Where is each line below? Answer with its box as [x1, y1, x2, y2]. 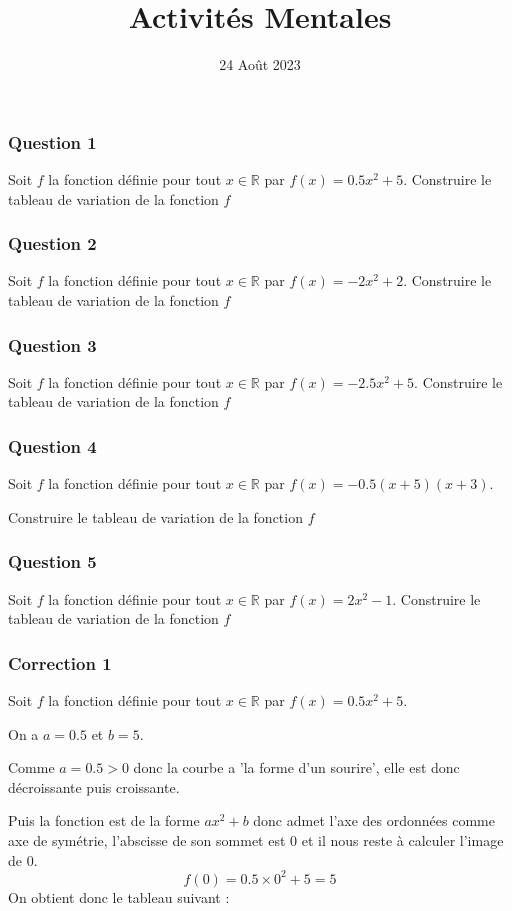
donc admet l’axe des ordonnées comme [253, 810, 495, 831]
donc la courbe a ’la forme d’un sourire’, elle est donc [133, 757, 460, 778]
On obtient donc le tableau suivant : [8, 886, 230, 907]
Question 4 [8, 433, 97, 458]
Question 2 [8, 231, 97, 256]
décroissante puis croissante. [8, 776, 180, 797]
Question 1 [8, 129, 97, 154]
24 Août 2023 [219, 54, 301, 75]
